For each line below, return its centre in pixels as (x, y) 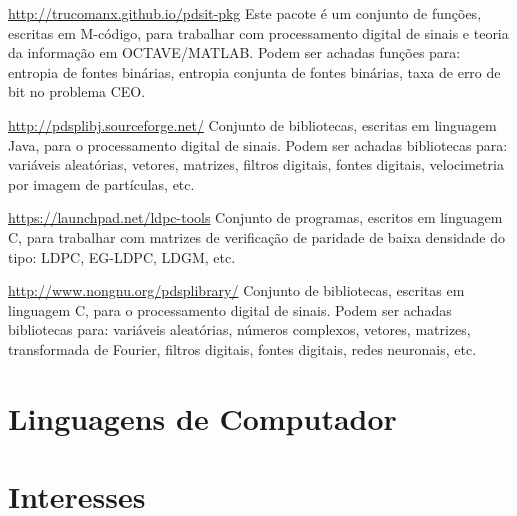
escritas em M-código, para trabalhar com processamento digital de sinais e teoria (258, 32)
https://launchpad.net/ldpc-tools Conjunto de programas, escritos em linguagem (255, 217)
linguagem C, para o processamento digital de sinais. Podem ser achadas (230, 309)
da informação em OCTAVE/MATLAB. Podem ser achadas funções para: (234, 52)
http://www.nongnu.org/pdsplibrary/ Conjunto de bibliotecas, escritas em (236, 290)
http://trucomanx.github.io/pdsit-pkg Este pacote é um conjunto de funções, (245, 13)
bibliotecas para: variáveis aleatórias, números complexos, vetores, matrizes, (239, 329)
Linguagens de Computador (202, 417)
